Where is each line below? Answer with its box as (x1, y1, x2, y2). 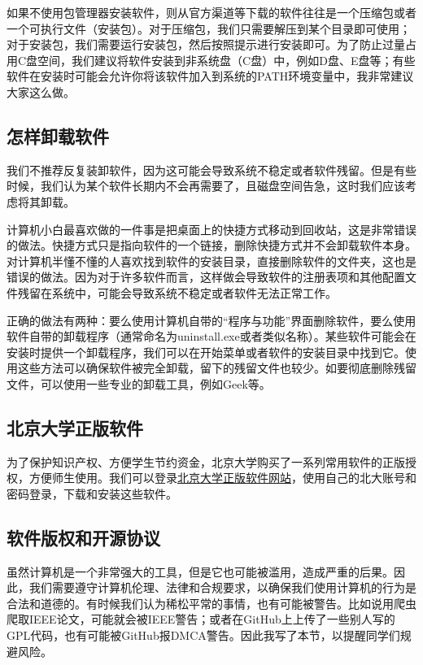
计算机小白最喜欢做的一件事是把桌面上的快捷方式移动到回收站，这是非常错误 (7, 220, 416, 237)
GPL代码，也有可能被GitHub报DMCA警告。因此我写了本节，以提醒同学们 (7, 627, 400, 644)
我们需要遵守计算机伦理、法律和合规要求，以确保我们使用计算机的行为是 (28, 579, 416, 596)
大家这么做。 (7, 83, 75, 100)
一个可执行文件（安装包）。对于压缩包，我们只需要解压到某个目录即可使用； (7, 20, 411, 37)
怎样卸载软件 (7, 123, 109, 148)
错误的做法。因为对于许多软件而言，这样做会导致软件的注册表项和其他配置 (7, 268, 405, 285)
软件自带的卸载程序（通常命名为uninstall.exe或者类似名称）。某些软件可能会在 (7, 328, 416, 345)
